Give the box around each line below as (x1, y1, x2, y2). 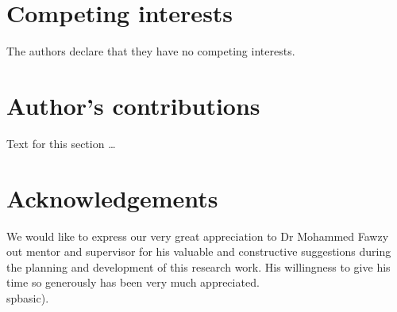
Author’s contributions (6, 89, 260, 121)
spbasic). (6, 289, 49, 306)
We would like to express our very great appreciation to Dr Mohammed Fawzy (6, 227, 389, 244)
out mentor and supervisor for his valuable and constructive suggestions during (6, 243, 391, 260)
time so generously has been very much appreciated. (6, 274, 260, 291)
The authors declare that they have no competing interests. (6, 43, 295, 59)
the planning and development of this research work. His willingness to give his (6, 258, 391, 275)
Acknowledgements (6, 181, 218, 214)
